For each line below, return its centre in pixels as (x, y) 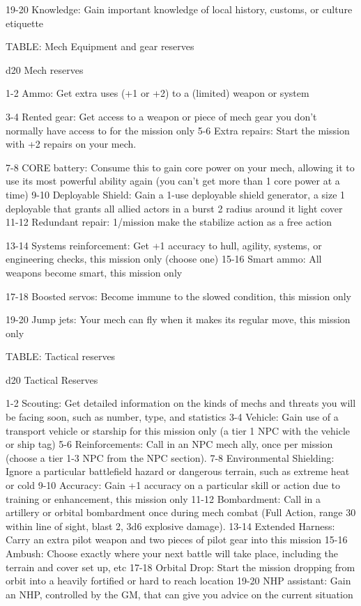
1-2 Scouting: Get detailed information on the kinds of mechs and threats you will (181, 403)
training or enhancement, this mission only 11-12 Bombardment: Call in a (163, 498)
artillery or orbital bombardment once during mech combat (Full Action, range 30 (181, 512)
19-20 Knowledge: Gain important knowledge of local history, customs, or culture (179, 9)
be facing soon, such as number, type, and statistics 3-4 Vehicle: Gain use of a (172, 417)
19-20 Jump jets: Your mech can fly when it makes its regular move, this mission (178, 319)
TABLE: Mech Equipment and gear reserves (100, 46)
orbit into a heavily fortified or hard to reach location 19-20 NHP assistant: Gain (178, 581)
